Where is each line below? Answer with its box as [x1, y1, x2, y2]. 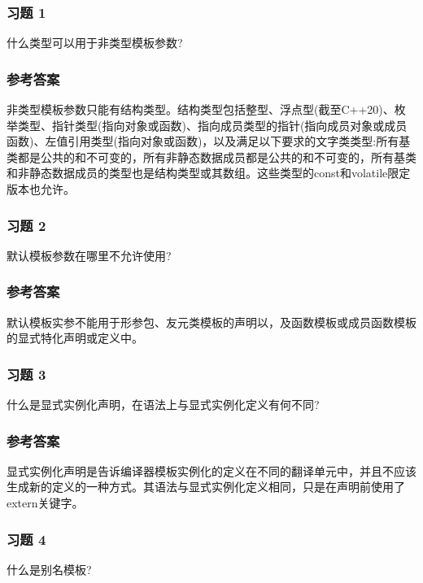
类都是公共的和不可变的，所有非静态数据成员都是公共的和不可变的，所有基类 [7, 148, 416, 165]
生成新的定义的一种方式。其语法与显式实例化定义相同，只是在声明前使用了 [7, 478, 405, 495]
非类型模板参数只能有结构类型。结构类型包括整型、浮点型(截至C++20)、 [7, 101, 395, 118]
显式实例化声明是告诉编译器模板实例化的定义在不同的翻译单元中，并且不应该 [7, 462, 416, 479]
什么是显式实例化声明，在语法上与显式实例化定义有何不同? [7, 396, 320, 413]
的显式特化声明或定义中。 [7, 329, 143, 346]
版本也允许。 [7, 181, 75, 197]
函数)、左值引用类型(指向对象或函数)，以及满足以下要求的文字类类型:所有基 [7, 133, 411, 150]
